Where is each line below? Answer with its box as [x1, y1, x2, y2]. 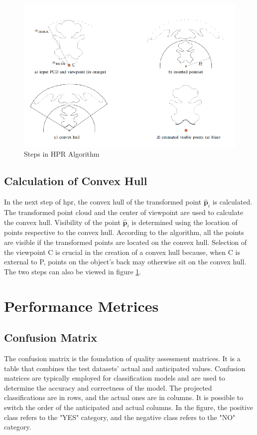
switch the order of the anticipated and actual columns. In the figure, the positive [4, 402, 254, 412]
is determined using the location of [131, 217, 238, 227]
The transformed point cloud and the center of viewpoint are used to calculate [4, 207, 244, 217]
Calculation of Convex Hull [4, 173, 147, 189]
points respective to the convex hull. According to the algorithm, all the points [4, 227, 244, 237]
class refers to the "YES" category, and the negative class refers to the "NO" [4, 412, 236, 422]
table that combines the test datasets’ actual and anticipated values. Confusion [4, 363, 246, 373]
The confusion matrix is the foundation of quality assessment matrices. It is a [4, 353, 241, 363]
